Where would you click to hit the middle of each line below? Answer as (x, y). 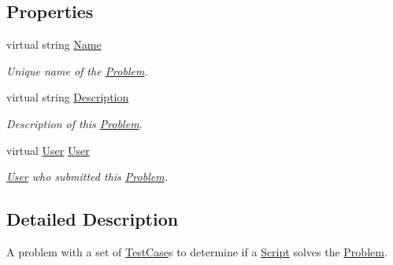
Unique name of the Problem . (77, 70)
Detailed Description (93, 219)
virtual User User (48, 150)
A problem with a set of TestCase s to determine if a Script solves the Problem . (197, 251)
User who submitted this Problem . (87, 177)
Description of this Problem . (74, 123)
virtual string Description (68, 97)
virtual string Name (54, 44)
